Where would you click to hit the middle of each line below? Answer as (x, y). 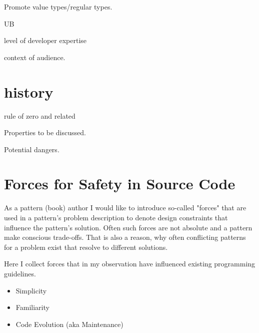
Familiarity (32, 307)
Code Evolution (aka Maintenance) (69, 324)
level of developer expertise (45, 40)
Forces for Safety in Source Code (120, 184)
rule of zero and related (40, 115)
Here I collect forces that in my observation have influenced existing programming (130, 264)
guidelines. (20, 273)
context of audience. (35, 57)
